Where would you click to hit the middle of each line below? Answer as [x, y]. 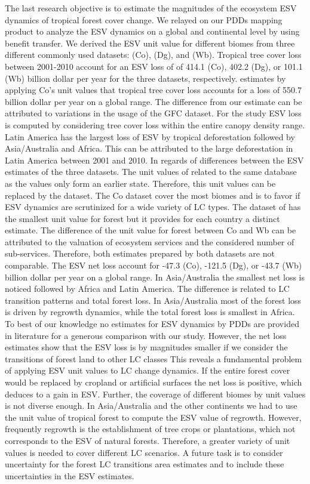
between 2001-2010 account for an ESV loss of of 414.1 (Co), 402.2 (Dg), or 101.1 [154, 66]
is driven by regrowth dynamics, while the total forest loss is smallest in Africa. [150, 312]
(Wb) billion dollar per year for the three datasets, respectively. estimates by [145, 78]
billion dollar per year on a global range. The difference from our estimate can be [154, 101]
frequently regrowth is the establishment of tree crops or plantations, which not [150, 429]
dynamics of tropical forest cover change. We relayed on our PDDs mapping [144, 19]
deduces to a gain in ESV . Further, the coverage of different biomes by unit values [155, 394]
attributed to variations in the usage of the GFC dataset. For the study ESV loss [153, 113]
